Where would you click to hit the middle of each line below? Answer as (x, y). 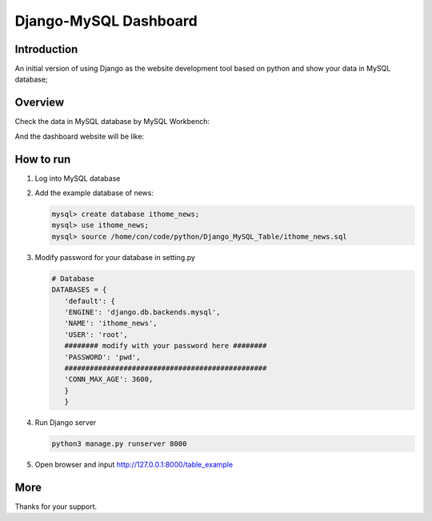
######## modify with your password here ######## (166, 346)
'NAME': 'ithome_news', (111, 323)
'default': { (90, 301)
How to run (43, 159)
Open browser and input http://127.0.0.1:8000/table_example (134, 465)
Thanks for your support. (56, 506)
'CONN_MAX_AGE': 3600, (109, 379)
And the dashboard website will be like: (79, 136)
